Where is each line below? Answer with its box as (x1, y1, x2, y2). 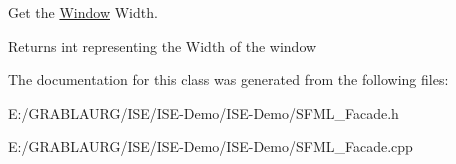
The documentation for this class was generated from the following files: (8, 69, 449, 90)
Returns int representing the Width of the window (8, 35, 317, 56)
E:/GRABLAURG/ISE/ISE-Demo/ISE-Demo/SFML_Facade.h (8, 102, 399, 123)
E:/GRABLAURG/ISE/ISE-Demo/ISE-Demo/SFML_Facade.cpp (8, 136, 413, 157)
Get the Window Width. (8, 2, 158, 22)
